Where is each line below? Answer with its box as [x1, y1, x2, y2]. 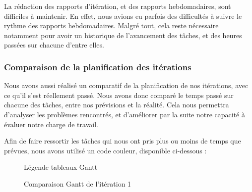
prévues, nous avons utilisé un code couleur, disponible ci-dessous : [4, 145, 207, 155]
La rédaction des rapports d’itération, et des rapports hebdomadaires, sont [4, 1, 231, 11]
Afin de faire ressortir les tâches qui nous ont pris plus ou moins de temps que [4, 136, 241, 146]
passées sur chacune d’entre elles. [4, 40, 104, 50]
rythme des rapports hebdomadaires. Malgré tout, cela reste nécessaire [4, 20, 219, 31]
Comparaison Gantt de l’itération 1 [24, 178, 131, 189]
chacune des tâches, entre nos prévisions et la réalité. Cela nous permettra [4, 99, 229, 110]
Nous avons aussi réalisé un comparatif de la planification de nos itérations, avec [4, 80, 249, 91]
